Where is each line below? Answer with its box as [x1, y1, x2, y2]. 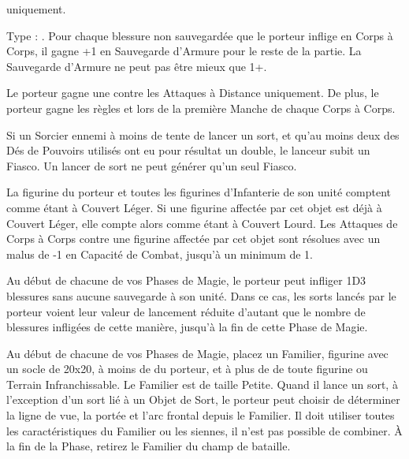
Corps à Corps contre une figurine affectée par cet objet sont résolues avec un [6, 230, 381, 247]
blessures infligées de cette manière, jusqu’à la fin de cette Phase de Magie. [6, 319, 368, 335]
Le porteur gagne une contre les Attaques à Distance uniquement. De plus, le [6, 84, 379, 101]
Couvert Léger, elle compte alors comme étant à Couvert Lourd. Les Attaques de [6, 215, 398, 231]
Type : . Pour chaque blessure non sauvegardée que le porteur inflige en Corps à [6, 27, 393, 43]
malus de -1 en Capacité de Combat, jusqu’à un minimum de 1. [6, 245, 314, 262]
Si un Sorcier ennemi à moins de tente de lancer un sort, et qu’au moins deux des [6, 126, 400, 143]
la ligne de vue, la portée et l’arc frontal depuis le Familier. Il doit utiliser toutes [6, 407, 395, 424]
